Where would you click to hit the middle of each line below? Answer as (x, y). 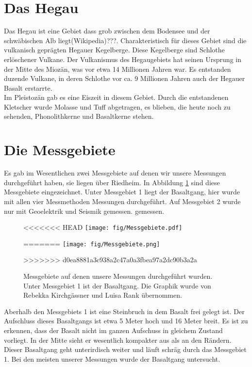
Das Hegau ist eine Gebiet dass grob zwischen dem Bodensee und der (107, 31)
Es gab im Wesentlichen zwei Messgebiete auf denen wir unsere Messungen (115, 173)
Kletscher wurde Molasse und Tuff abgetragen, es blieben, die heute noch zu (117, 106)
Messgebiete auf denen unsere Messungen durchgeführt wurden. (118, 276)
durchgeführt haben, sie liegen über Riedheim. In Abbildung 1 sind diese (112, 182)
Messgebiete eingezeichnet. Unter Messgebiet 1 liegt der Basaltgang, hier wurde (122, 192)
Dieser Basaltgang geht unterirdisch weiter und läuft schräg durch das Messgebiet (125, 349)
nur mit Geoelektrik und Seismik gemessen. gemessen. (84, 211)
